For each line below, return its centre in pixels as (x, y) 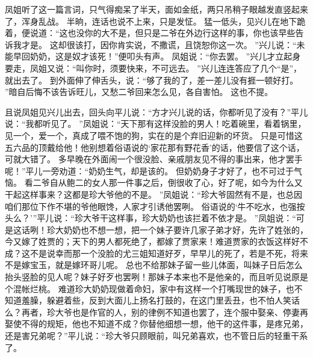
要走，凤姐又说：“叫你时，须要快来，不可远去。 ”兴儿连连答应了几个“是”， (153, 68)
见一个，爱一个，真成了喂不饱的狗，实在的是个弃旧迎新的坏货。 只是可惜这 (154, 135)
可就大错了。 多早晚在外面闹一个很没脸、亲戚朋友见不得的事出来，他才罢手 (154, 159)
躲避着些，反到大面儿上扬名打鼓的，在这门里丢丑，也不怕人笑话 (173, 300)
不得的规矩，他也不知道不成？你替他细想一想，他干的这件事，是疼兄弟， (165, 324)
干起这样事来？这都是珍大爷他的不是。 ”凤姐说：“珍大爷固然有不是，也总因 (153, 194)
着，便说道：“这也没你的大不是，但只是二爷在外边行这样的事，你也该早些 (150, 33)
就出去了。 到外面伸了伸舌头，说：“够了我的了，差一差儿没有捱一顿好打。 (152, 80)
